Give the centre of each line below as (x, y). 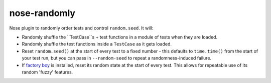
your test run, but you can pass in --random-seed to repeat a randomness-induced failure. (117, 58)
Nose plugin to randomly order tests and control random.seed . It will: (81, 28)
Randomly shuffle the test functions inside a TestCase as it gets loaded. (97, 44)
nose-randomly (42, 13)
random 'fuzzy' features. (47, 72)
